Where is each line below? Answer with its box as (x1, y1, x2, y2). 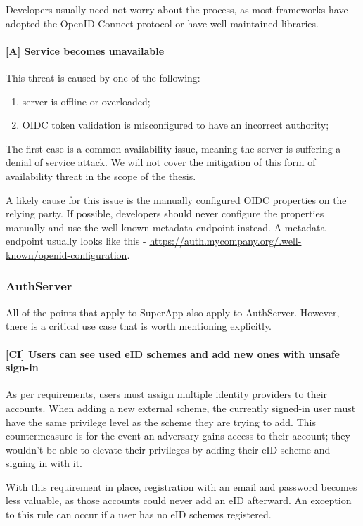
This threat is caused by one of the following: (6, 70, 200, 84)
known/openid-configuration (6, 247, 127, 262)
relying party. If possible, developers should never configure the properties (6, 206, 324, 221)
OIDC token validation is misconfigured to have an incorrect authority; (22, 117, 329, 132)
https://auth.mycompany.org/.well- (149, 233, 302, 248)
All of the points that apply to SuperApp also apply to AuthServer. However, (6, 304, 340, 319)
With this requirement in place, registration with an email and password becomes (6, 479, 357, 494)
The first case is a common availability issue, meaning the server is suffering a (6, 141, 341, 155)
